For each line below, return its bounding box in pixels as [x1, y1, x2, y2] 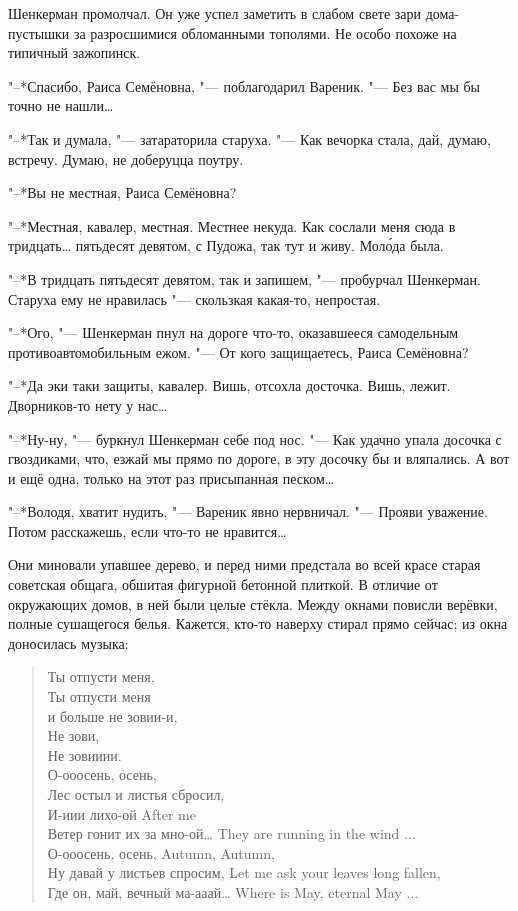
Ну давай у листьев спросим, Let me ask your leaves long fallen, [47, 862, 441, 883]
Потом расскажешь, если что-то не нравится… [8, 520, 287, 541]
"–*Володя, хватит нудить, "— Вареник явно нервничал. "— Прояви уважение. [8, 501, 488, 522]
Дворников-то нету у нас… [8, 394, 168, 415]
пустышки [8, 22, 70, 43]
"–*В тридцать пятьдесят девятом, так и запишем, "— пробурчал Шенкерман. [8, 268, 481, 289]
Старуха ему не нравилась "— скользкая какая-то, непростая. [8, 288, 381, 309]
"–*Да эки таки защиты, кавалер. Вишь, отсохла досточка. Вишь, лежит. [8, 375, 451, 396]
